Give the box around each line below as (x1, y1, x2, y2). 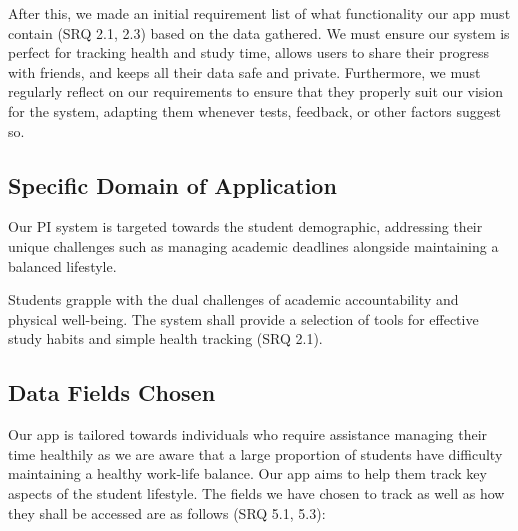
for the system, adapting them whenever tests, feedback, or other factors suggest (8, 100, 502, 121)
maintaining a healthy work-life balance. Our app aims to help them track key (8, 463, 487, 484)
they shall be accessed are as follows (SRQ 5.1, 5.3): (8, 502, 326, 523)
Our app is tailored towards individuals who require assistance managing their (8, 424, 488, 445)
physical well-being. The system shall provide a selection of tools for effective (8, 308, 479, 329)
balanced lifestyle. (8, 255, 117, 276)
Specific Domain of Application (8, 169, 337, 200)
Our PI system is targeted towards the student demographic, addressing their (8, 216, 483, 237)
